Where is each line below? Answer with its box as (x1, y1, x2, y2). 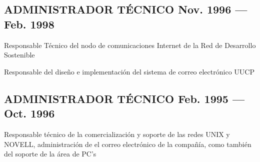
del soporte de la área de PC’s (4, 148, 96, 159)
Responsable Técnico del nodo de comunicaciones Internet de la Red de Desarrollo (4, 39, 256, 50)
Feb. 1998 (4, 16, 54, 31)
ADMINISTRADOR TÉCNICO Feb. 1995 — (4, 90, 245, 106)
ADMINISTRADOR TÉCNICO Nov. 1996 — (4, 1, 247, 17)
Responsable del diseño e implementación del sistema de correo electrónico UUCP (4, 66, 254, 76)
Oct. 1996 (4, 105, 55, 121)
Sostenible (4, 49, 35, 60)
